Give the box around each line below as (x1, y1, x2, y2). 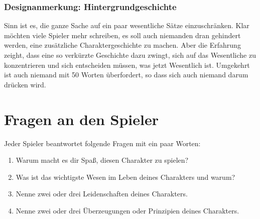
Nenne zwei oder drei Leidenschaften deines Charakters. (16, 188, 188, 199)
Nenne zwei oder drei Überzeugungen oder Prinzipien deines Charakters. (16, 205, 239, 215)
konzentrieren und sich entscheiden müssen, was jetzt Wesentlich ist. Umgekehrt (4, 59, 250, 70)
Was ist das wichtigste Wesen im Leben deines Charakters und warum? (16, 171, 235, 182)
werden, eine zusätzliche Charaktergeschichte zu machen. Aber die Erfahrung (4, 40, 241, 50)
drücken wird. (4, 79, 46, 89)
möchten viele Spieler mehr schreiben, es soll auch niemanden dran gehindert (4, 30, 241, 40)
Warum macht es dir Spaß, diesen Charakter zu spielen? (16, 155, 189, 165)
